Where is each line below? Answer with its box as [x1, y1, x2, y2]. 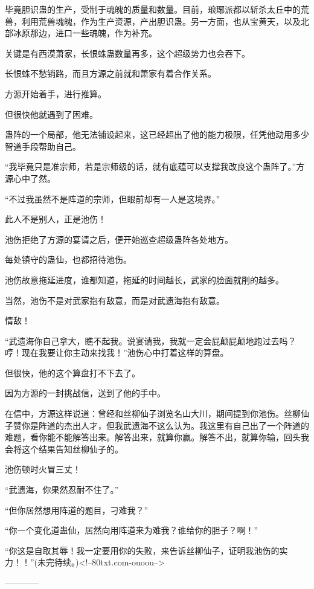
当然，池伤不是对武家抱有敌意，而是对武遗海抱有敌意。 [5, 294, 225, 306]
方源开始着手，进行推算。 [5, 87, 106, 100]
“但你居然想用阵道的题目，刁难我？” [5, 503, 149, 516]
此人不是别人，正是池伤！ [5, 213, 106, 225]
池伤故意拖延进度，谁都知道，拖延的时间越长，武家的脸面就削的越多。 [5, 273, 284, 286]
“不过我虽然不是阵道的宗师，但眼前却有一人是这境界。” [5, 192, 220, 205]
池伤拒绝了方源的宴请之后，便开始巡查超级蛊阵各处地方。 [5, 233, 233, 245]
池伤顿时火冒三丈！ [5, 463, 81, 475]
